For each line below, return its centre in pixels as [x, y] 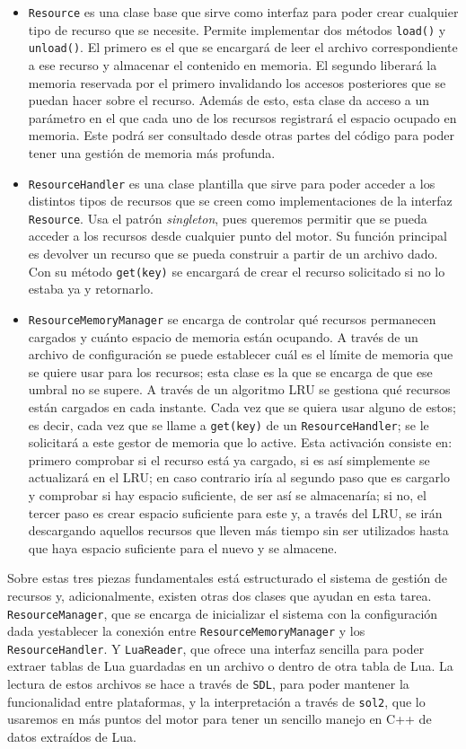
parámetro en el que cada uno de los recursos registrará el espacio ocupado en [242, 117]
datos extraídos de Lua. [72, 736]
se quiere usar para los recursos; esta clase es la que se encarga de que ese [230, 371]
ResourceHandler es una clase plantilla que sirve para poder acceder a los [232, 183]
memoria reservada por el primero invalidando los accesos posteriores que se [237, 82]
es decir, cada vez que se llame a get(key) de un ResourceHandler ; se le [229, 424]
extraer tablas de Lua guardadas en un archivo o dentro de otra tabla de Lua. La [230, 666]
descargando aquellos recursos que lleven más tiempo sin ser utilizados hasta [238, 530]
